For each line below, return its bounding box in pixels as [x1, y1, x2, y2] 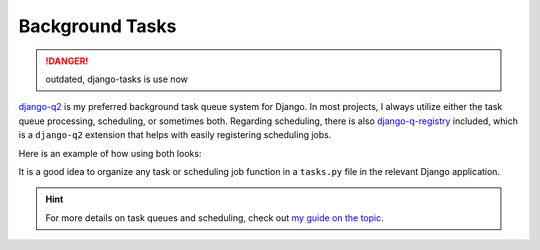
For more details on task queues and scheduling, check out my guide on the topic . [45, 211, 384, 224]
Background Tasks [18, 15, 177, 37]
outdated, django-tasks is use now [45, 73, 189, 85]
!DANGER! [45, 55, 89, 67]
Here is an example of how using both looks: [18, 147, 202, 159]
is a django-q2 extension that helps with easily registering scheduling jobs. [18, 129, 332, 141]
